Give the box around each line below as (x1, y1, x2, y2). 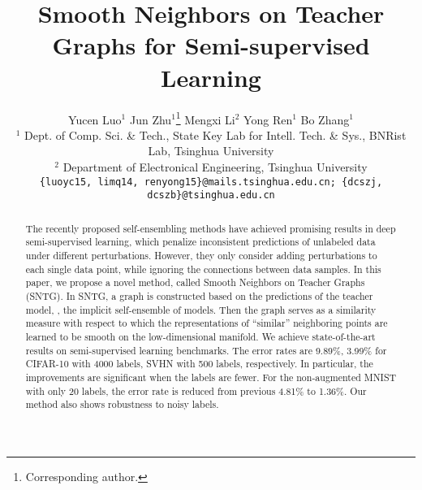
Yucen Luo (68, 111, 122, 128)
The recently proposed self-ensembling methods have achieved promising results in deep (25, 221, 396, 235)
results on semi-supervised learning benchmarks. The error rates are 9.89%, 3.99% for (25, 343, 387, 357)
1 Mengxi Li (175, 108, 235, 128)
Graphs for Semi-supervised (52, 28, 370, 62)
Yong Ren (243, 111, 293, 128)
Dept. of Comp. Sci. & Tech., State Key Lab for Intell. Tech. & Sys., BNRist (24, 126, 407, 143)
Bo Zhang (300, 111, 350, 128)
